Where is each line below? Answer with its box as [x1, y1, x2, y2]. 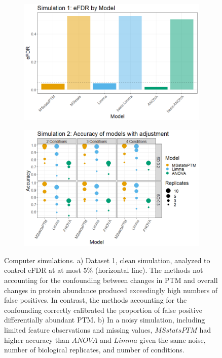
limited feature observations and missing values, [4, 325, 153, 335]
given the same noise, [139, 334, 206, 345]
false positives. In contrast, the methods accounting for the [4, 295, 187, 305]
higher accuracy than [4, 334, 69, 345]
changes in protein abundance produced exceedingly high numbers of [4, 284, 218, 295]
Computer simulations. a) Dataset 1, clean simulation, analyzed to [4, 255, 210, 265]
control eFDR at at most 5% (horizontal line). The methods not [4, 265, 203, 275]
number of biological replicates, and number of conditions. [4, 344, 184, 355]
